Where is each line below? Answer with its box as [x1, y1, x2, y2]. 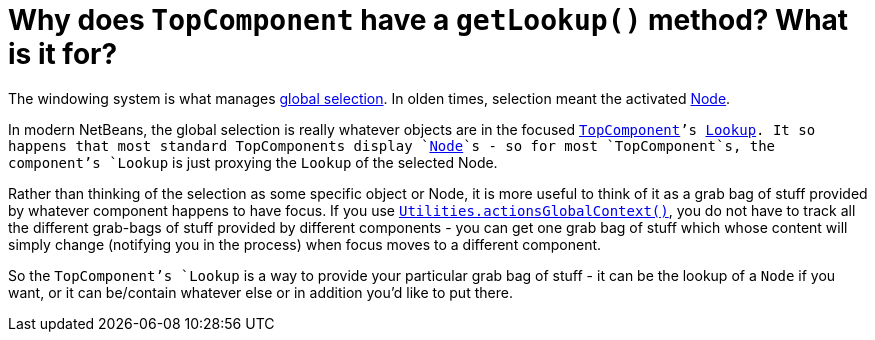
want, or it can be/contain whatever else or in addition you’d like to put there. [8, 283, 513, 301]
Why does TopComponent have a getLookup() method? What [8, 3, 849, 37]
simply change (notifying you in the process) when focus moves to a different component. [8, 235, 602, 253]
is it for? [8, 37, 118, 71]
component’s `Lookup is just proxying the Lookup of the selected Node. [8, 153, 498, 171]
